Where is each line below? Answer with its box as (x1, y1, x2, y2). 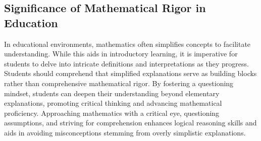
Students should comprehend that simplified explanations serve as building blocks (4, 68, 257, 79)
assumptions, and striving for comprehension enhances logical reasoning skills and (4, 117, 257, 128)
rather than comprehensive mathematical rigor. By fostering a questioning (4, 78, 234, 88)
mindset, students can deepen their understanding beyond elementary (4, 88, 220, 98)
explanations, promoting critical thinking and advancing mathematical (4, 98, 222, 108)
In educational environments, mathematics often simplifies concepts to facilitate (4, 38, 251, 49)
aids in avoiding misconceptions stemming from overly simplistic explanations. (4, 127, 246, 137)
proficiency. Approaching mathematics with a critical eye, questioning (4, 107, 220, 118)
